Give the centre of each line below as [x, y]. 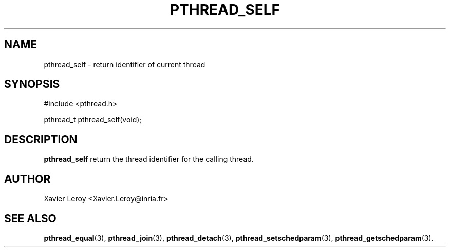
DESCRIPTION [41, 139]
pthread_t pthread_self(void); [93, 120]
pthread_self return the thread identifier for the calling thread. [149, 159]
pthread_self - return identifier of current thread [125, 64]
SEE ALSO [30, 218]
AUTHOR [27, 179]
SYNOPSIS [32, 84]
